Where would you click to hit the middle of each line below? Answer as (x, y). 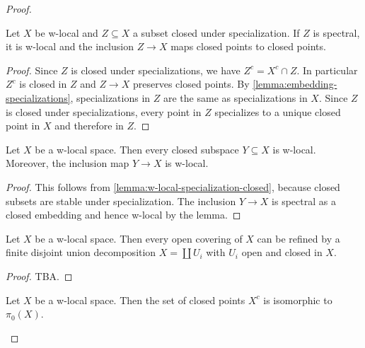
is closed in (43, 84)
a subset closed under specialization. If (216, 32)
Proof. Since (32, 70)
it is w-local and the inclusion (70, 46)
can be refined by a (299, 238)
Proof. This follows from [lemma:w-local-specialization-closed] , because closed (173, 186)
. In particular (327, 70)
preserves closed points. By (191, 84)
